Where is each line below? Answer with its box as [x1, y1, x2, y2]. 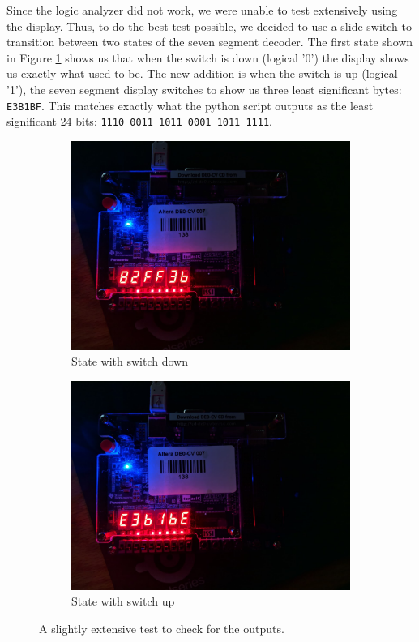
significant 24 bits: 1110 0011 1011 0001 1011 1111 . [6, 113, 272, 130]
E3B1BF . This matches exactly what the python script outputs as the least [6, 96, 374, 113]
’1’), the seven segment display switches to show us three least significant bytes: [6, 80, 402, 97]
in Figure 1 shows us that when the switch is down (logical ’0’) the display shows [6, 49, 409, 66]
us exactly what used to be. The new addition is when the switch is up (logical [6, 65, 398, 82]
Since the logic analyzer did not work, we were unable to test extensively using [6, 2, 398, 18]
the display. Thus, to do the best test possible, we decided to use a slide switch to [6, 17, 412, 34]
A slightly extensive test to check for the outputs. [39, 619, 284, 636]
